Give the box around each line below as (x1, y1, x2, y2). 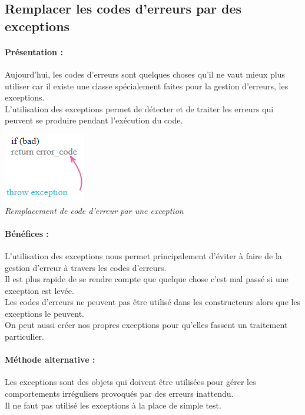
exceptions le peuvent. (5, 307, 85, 319)
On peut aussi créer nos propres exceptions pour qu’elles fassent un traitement (5, 319, 288, 331)
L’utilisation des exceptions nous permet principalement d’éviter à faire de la (5, 249, 282, 262)
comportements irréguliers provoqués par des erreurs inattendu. (5, 387, 234, 400)
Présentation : (5, 45, 63, 58)
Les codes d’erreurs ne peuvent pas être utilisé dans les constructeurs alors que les (5, 296, 301, 308)
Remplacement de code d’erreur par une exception (5, 204, 184, 216)
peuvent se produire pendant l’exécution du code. (5, 114, 183, 126)
